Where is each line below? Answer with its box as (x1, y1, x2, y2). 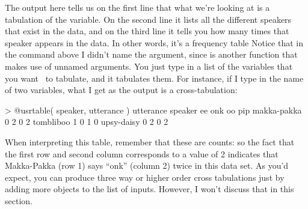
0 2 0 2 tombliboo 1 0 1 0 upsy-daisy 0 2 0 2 (5, 115, 168, 128)
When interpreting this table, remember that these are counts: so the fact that (5, 135, 295, 148)
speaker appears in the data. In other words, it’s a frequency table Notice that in (5, 36, 303, 49)
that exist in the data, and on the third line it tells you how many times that (5, 25, 289, 37)
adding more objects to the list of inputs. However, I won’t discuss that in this (5, 183, 294, 195)
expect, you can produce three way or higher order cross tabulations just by (5, 171, 285, 183)
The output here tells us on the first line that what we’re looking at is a (5, 1, 270, 13)
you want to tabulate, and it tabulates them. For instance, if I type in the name (5, 71, 304, 84)
